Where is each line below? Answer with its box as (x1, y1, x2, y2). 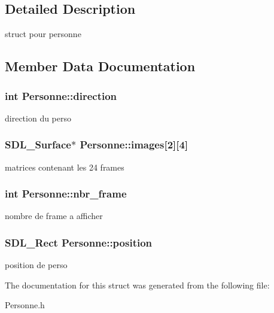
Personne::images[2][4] (80, 137, 188, 152)
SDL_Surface (5, 137, 71, 152)
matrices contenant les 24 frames (5, 160, 124, 173)
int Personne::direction (5, 88, 117, 103)
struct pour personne (5, 28, 81, 40)
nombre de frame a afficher (5, 209, 103, 222)
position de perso (5, 259, 68, 271)
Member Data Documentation (5, 57, 196, 75)
